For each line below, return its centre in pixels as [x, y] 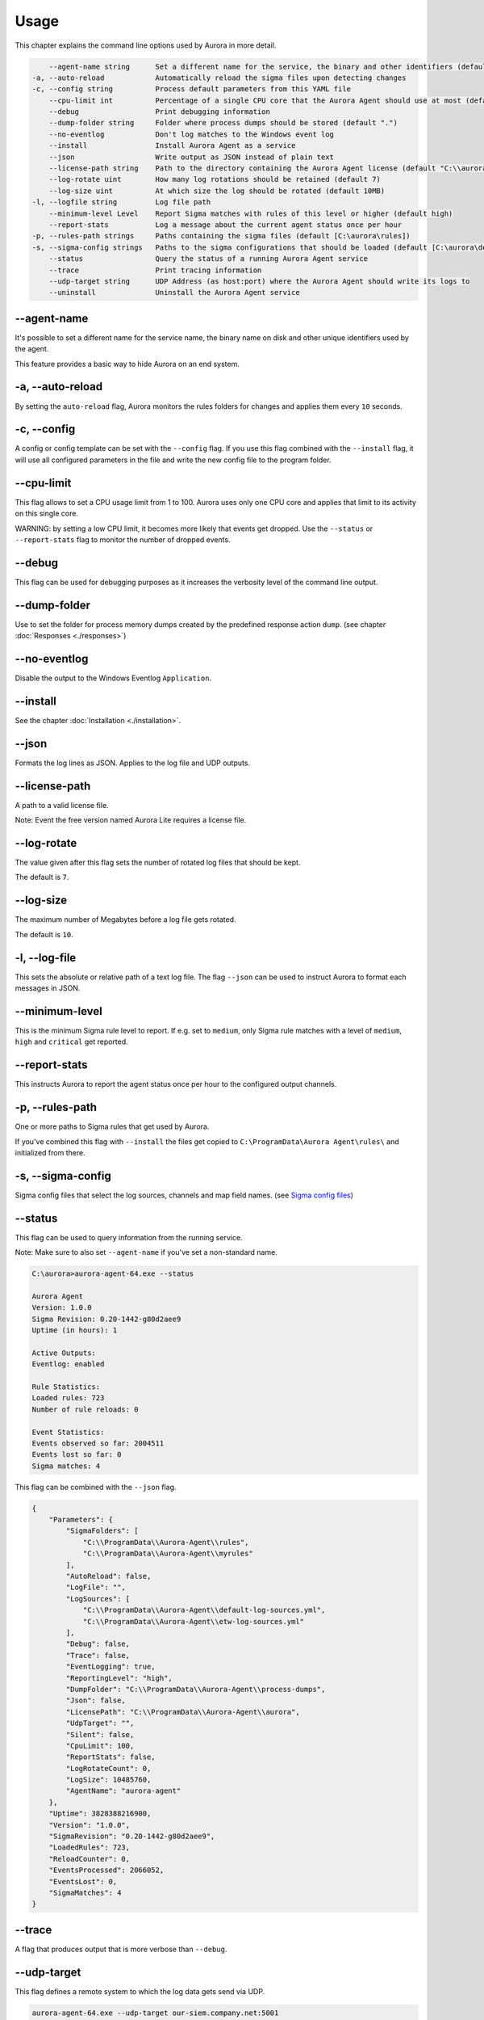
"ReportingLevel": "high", [119, 1678]
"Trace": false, [98, 1655]
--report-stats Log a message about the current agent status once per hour [225, 225]
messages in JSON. [48, 988]
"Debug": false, [98, 1644]
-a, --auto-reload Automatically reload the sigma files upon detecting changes [219, 78]
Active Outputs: [64, 1353]
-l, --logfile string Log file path [121, 202]
